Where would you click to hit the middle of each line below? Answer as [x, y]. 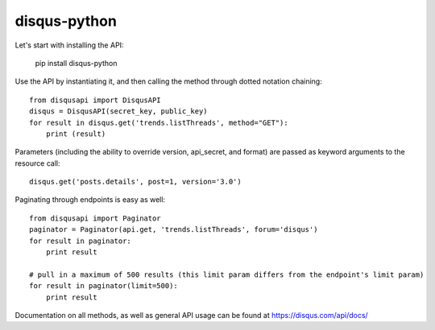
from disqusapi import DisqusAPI [95, 100]
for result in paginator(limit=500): [104, 286]
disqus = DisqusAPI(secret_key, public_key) [119, 111]
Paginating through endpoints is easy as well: [90, 200]
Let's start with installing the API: [69, 45]
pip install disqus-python [76, 63]
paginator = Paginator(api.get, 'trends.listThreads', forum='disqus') [174, 230]
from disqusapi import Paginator [95, 218]
